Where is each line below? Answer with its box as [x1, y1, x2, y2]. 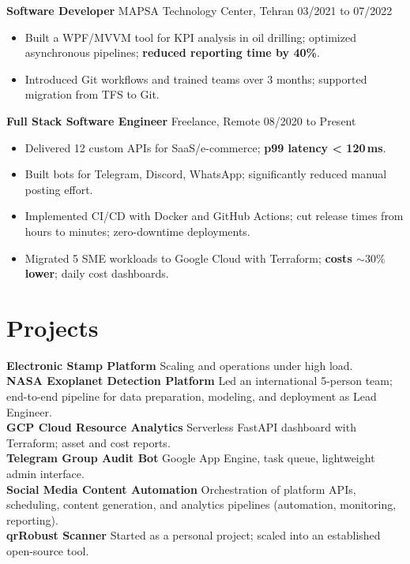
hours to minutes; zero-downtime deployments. [24, 222, 250, 239]
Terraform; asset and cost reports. [6, 434, 171, 450]
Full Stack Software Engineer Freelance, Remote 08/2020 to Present [6, 112, 356, 129]
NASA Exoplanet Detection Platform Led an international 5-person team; [6, 372, 393, 389]
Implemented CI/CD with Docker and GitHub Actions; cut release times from [24, 207, 404, 224]
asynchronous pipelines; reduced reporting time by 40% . [24, 44, 320, 61]
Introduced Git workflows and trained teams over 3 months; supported [24, 70, 367, 87]
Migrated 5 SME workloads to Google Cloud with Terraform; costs [24, 249, 352, 266]
